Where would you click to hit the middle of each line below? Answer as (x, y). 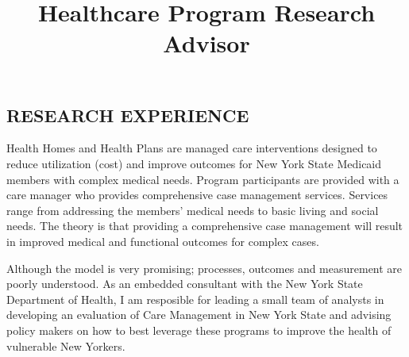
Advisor (206, 43)
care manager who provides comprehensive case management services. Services (197, 195)
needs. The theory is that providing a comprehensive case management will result (205, 226)
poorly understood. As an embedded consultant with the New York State (185, 284)
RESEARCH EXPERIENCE (128, 115)
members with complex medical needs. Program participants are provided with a (203, 179)
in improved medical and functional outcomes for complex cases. (163, 241)
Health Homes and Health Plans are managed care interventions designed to (192, 148)
